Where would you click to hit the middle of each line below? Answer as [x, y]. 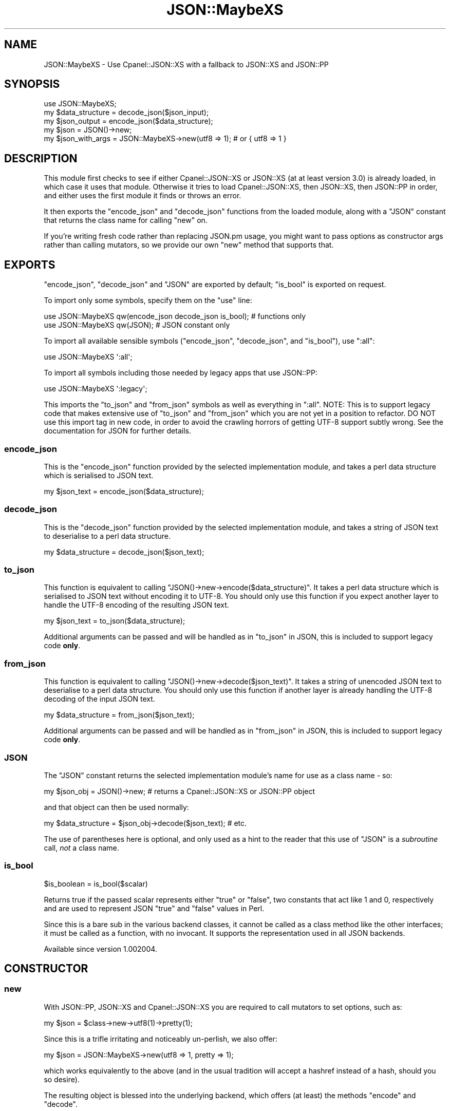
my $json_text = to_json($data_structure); [115, 621]
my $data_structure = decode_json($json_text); [124, 552]
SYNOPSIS [32, 84]
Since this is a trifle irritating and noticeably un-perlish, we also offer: [161, 1039]
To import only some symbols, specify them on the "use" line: [148, 300]
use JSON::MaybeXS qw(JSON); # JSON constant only [137, 325]
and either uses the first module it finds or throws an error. [143, 196]
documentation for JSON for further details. [117, 431]
